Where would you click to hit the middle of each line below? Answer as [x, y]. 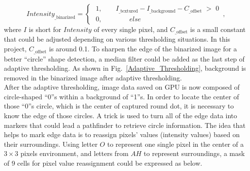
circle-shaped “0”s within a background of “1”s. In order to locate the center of [122, 96]
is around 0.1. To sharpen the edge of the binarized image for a [143, 49]
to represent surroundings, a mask [194, 153]
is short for [45, 29]
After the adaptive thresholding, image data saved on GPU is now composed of [122, 87]
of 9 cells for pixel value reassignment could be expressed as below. [103, 163]
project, [15, 49]
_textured [128, 11]
